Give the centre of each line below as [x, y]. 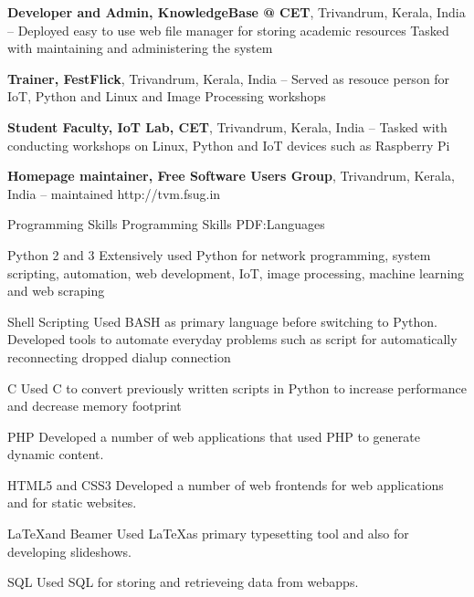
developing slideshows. [69, 551]
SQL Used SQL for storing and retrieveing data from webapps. [183, 582]
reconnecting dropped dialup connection [119, 356]
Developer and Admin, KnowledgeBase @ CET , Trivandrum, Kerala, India [237, 12]
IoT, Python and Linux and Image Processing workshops [167, 96]
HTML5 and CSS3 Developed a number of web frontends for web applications [226, 484]
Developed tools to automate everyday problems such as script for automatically [232, 339]
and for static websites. [72, 503]
